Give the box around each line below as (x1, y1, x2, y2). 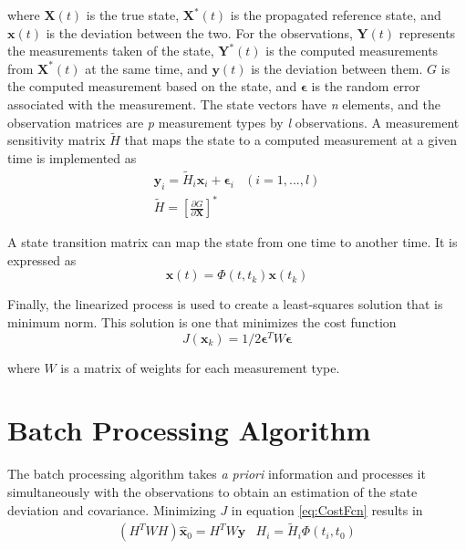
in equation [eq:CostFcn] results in (231, 500, 423, 519)
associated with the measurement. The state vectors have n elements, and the (7, 94, 440, 113)
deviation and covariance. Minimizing (7, 500, 216, 519)
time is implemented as (7, 148, 137, 167)
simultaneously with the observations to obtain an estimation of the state (7, 482, 418, 501)
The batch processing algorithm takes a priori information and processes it (7, 464, 426, 483)
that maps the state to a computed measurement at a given (124, 130, 458, 150)
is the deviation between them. (251, 58, 423, 78)
